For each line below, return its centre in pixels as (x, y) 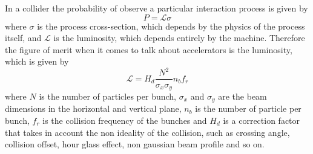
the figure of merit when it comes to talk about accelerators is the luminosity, (149, 49)
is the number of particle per (248, 108)
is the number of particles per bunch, (108, 96)
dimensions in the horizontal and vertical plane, (93, 108)
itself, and (23, 38)
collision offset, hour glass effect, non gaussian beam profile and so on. (135, 144)
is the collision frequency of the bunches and (125, 120)
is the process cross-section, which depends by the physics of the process (171, 26)
